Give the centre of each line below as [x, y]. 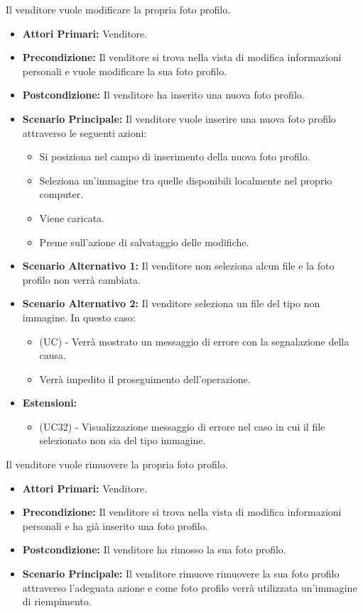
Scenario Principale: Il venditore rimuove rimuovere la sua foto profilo [181, 574]
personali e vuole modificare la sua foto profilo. [125, 71]
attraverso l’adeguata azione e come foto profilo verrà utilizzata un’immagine [190, 587]
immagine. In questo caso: [79, 317]
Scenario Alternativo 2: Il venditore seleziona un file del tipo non [171, 303]
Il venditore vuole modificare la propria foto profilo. [118, 9]
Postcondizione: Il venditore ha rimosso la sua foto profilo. [154, 550]
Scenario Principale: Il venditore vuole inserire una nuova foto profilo [179, 118]
